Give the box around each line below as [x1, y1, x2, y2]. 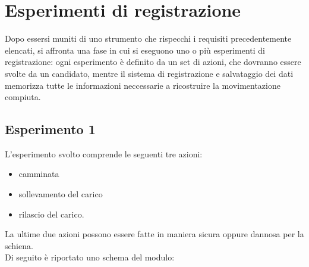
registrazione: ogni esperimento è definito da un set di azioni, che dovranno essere [5, 55, 301, 68]
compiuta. [5, 91, 41, 103]
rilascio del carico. [18, 207, 84, 220]
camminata [18, 167, 59, 180]
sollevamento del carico [18, 188, 103, 200]
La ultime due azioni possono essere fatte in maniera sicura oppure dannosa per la [5, 228, 304, 240]
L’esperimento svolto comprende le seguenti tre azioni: [5, 147, 203, 160]
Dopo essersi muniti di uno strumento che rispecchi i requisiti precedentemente [5, 32, 292, 45]
